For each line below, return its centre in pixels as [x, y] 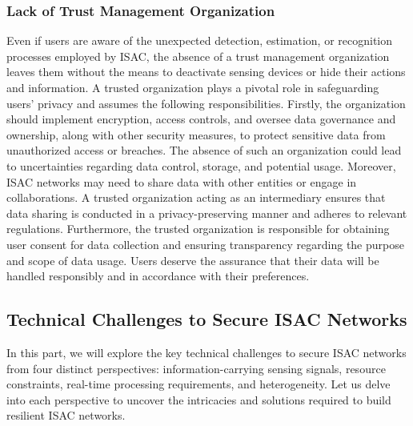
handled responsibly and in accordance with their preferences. [158, 276]
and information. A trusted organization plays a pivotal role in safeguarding [193, 87]
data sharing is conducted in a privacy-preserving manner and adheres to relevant [207, 213]
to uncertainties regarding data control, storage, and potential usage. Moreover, [201, 165]
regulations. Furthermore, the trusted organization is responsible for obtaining [198, 229]
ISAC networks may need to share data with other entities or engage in [182, 181]
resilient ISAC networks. [66, 415]
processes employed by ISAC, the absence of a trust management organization [198, 56]
